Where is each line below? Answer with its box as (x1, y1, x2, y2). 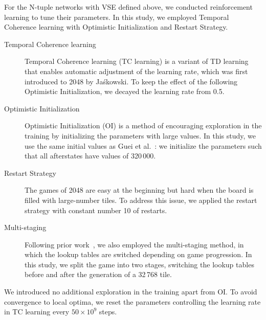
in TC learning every (4, 306, 70, 317)
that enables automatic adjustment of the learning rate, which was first (25, 65, 248, 76)
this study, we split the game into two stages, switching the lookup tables (25, 259, 254, 269)
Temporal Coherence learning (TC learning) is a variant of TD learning (25, 56, 249, 66)
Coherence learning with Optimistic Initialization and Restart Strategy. (4, 21, 228, 32)
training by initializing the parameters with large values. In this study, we (25, 130, 256, 141)
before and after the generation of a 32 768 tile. (25, 269, 172, 280)
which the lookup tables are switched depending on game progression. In (25, 249, 252, 260)
